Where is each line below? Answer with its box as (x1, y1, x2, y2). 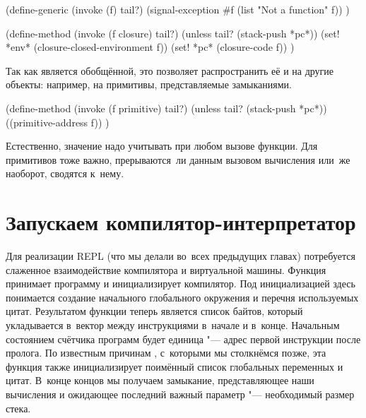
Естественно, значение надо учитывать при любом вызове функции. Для (6, 138, 318, 153)
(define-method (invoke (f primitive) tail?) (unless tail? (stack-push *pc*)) (6, 100, 327, 115)
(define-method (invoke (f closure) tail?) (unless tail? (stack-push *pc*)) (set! (6, 25, 340, 40)
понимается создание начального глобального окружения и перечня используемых (6, 289, 359, 304)
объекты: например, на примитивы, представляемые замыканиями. (6, 77, 292, 92)
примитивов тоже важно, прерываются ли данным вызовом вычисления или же (6, 152, 350, 167)
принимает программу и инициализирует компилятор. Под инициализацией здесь (6, 276, 355, 291)
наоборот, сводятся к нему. (6, 166, 124, 181)
